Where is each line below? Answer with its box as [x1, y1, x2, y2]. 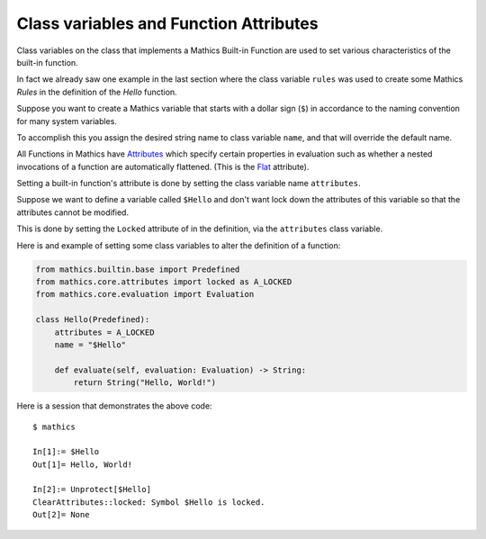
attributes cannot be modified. [16, 207, 130, 218]
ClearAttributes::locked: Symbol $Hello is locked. [32, 497, 265, 508]
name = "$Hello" [54, 339, 126, 350]
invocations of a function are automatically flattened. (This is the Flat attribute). [16, 161, 310, 172]
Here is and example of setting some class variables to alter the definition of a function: [16, 239, 341, 251]
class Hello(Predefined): [35, 315, 150, 325]
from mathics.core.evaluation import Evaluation [35, 289, 255, 300]
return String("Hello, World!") [73, 378, 216, 388]
